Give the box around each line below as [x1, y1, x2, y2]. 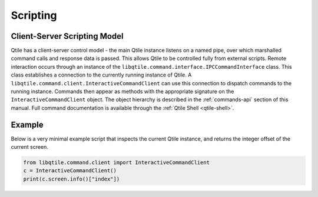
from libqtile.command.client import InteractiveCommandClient [23, 159, 210, 166]
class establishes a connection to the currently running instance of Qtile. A [11, 71, 192, 79]
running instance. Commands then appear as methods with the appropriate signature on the [11, 88, 234, 95]
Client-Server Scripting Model [11, 31, 124, 41]
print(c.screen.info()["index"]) [23, 175, 120, 182]
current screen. [11, 143, 48, 151]
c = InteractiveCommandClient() [23, 168, 117, 174]
